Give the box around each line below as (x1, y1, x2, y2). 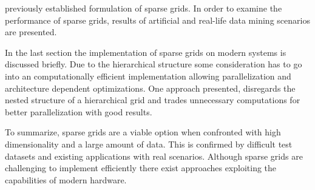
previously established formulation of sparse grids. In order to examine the (5, 2, 282, 14)
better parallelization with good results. (5, 105, 152, 118)
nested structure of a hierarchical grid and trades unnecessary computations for (5, 93, 300, 106)
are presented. (5, 25, 57, 38)
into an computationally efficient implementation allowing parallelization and (5, 69, 291, 82)
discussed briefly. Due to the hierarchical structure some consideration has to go (5, 58, 302, 70)
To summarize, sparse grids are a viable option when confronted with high (5, 126, 281, 138)
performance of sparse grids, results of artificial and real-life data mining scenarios (5, 13, 310, 26)
